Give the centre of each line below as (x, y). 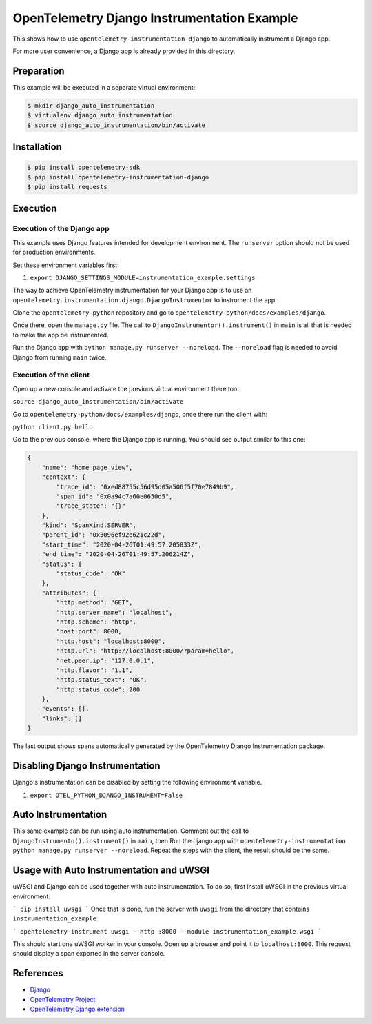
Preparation (39, 71)
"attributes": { (69, 593)
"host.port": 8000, (89, 632)
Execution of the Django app (61, 229)
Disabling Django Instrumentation (87, 766)
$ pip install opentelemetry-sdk (84, 168)
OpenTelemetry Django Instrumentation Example (155, 18)
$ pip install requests (68, 187)
